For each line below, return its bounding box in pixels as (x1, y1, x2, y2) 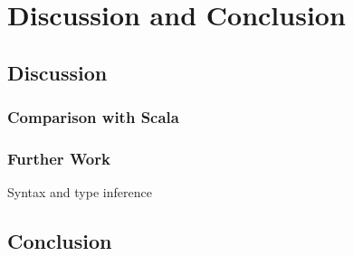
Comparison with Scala (7, 106, 179, 128)
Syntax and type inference (7, 183, 152, 202)
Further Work (7, 147, 110, 169)
